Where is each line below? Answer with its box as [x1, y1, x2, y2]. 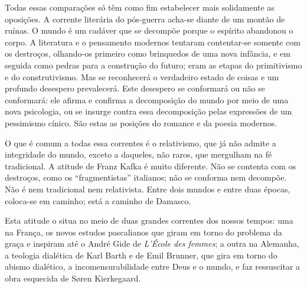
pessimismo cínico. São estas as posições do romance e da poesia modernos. [5, 116, 277, 129]
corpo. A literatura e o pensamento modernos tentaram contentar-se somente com [5, 35, 301, 48]
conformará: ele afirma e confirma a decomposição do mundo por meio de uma [5, 93, 289, 106]
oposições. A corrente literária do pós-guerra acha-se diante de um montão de [5, 12, 285, 25]
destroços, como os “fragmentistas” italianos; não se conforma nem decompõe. [5, 171, 287, 184]
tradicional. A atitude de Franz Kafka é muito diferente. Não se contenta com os [5, 159, 296, 172]
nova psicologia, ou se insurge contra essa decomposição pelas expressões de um [5, 105, 292, 117]
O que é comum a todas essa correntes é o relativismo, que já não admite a [5, 136, 276, 149]
